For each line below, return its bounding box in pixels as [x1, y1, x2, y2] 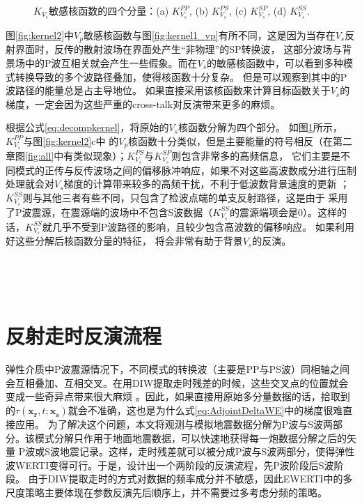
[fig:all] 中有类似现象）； [25, 148, 127, 162]
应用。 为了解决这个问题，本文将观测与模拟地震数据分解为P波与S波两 [15, 417, 333, 432]
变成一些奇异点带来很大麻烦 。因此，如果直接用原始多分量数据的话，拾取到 [6, 389, 350, 404]
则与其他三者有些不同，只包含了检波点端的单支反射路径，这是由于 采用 [22, 190, 348, 204]
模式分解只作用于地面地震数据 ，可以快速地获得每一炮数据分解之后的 [34, 430, 347, 445]
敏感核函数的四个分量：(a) [49, 3, 169, 17]
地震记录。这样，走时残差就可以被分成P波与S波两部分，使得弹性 [59, 444, 355, 459]
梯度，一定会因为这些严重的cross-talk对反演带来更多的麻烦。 [6, 96, 281, 111]
